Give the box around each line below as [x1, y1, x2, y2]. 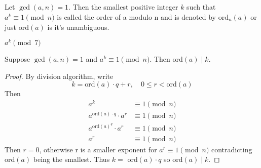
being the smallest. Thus [33, 154, 110, 164]
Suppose [5, 54, 30, 64]
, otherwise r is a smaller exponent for [39, 144, 157, 154]
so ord [164, 154, 183, 164]
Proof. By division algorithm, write [5, 70, 114, 81]
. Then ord [150, 54, 183, 64]
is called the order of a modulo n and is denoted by [57, 11, 216, 22]
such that [187, 2, 216, 12]
